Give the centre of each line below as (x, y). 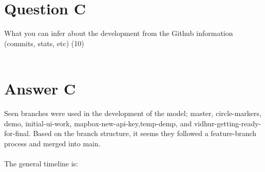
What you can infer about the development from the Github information (119, 33)
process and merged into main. (52, 143)
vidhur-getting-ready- (228, 123)
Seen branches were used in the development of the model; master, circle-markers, (133, 113)
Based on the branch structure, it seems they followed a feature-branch (145, 133)
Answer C (40, 89)
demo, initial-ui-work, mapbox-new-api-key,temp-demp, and (98, 123)
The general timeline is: (41, 163)
